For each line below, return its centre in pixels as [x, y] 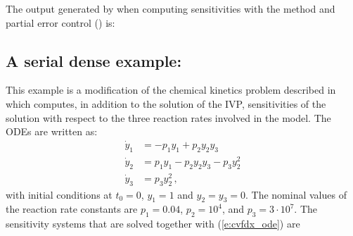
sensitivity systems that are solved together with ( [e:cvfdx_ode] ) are [153, 224]
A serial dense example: [94, 60]
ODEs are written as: [52, 131]
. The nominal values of [296, 194]
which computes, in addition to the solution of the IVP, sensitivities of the [166, 103]
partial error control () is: [60, 22]
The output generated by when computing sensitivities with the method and [171, 8]
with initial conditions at [59, 194]
